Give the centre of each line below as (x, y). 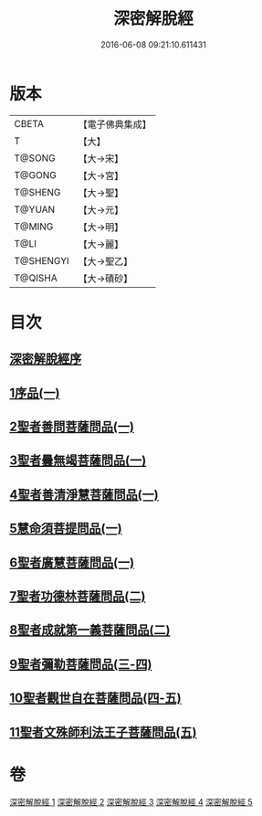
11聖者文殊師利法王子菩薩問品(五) (103, 732)
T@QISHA (36, 278)
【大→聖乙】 (105, 261)
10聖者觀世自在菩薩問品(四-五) (95, 699)
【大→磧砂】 (105, 278)
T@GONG (35, 175)
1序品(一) (35, 392)
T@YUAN (35, 209)
